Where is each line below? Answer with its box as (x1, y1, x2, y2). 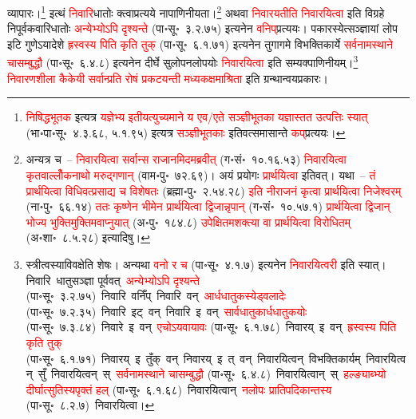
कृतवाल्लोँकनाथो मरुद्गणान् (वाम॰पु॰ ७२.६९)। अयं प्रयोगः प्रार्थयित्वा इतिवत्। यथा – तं (26, 167, 376, 184)
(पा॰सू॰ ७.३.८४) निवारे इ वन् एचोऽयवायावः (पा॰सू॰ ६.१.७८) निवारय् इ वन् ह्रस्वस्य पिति (26, 318, 397, 335)
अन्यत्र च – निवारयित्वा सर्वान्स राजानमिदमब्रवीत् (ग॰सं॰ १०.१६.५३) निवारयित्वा (26, 151, 347, 168)
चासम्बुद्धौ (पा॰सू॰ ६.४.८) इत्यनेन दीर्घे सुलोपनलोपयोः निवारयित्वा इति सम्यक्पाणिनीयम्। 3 (7, 52, 359, 71)
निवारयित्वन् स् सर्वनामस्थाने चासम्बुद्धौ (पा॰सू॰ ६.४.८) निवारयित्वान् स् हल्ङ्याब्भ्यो (51, 366, 386, 382)
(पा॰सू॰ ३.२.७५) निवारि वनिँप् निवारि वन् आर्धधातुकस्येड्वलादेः (26, 287, 287, 304)
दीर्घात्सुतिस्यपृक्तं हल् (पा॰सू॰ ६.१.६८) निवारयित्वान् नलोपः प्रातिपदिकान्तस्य (26, 381, 332, 397)
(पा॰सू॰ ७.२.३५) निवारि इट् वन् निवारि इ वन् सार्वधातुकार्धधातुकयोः (26, 302, 307, 319)
